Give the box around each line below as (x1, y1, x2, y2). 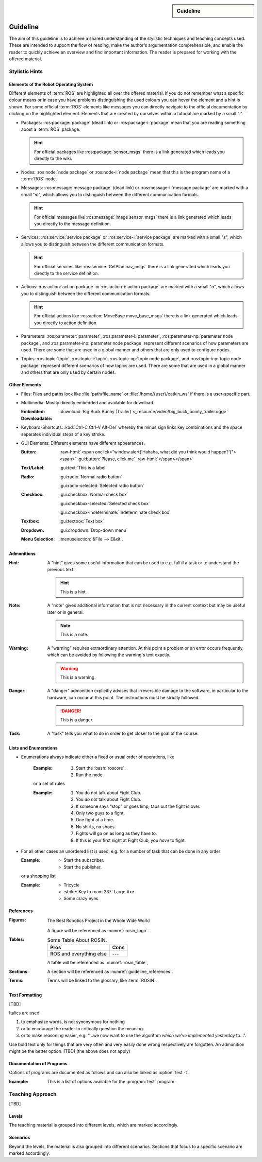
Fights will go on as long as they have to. (76, 831, 157, 836)
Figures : (9, 917, 26, 923)
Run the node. (76, 772, 104, 778)
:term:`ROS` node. (21, 176, 57, 182)
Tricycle (64, 882, 80, 888)
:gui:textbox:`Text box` (59, 518, 104, 524)
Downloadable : (21, 416, 53, 421)
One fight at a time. (76, 817, 114, 823)
